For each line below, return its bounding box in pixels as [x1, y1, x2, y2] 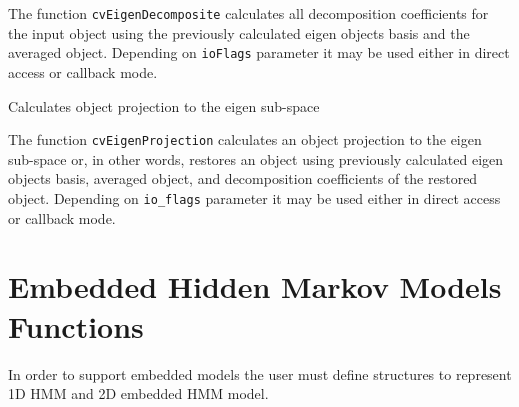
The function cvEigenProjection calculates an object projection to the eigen [8, 129, 482, 150]
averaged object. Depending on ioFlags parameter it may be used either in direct [8, 42, 510, 63]
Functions [8, 305, 144, 346]
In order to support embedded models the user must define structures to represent [8, 363, 512, 384]
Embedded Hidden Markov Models [8, 266, 502, 307]
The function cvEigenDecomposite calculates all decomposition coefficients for [8, 3, 489, 23]
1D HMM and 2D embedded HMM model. [8, 383, 269, 404]
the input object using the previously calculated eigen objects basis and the [8, 22, 470, 43]
